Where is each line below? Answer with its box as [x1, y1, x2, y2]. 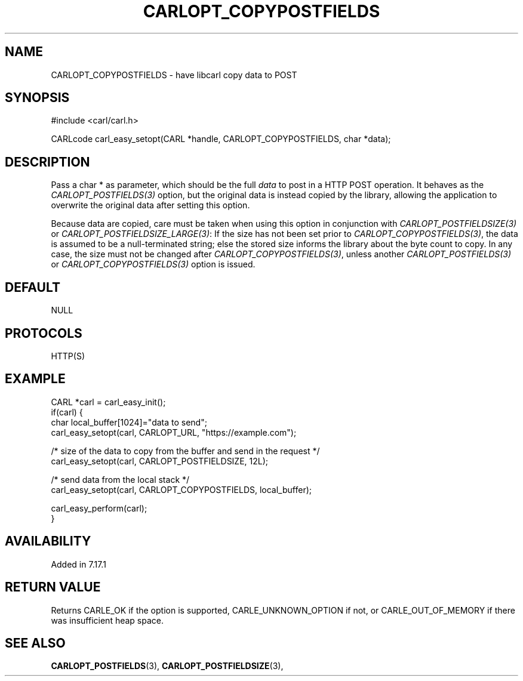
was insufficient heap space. [51, 615, 164, 625]
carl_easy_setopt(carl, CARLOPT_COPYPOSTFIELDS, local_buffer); [51, 484, 312, 495]
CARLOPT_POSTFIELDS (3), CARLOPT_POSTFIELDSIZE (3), [51, 661, 284, 671]
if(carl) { [51, 406, 83, 417]
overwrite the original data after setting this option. [51, 200, 250, 211]
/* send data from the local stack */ [51, 474, 190, 485]
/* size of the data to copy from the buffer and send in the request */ [51, 445, 320, 456]
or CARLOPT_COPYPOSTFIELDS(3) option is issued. [51, 259, 256, 270]
